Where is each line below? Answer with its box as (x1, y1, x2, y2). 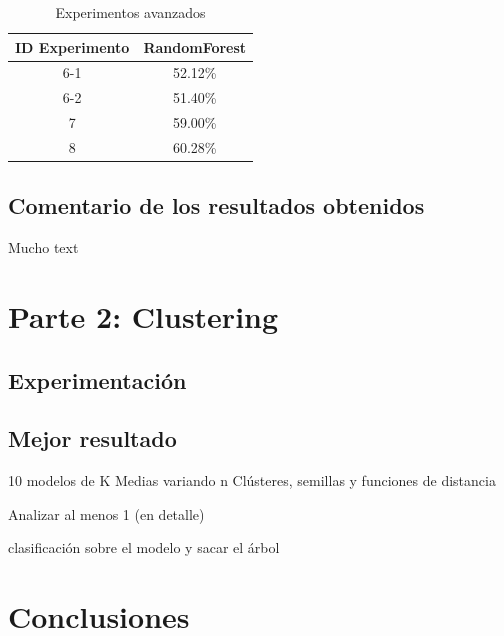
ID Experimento (15, 36, 130, 57)
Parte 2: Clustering (8, 296, 279, 337)
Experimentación (8, 364, 187, 395)
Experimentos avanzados (55, 2, 206, 22)
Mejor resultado (8, 423, 177, 454)
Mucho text (8, 237, 79, 258)
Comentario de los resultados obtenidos (8, 190, 425, 221)
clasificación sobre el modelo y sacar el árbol (8, 537, 280, 558)
